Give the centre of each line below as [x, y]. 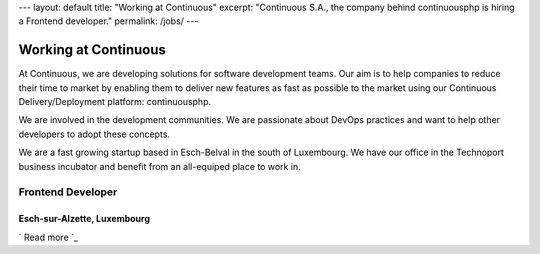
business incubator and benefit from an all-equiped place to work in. [159, 166]
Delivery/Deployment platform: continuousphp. [115, 102]
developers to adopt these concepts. [94, 134]
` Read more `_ [48, 237]
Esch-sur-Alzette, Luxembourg [84, 219]
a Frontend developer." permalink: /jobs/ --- [108, 21]
